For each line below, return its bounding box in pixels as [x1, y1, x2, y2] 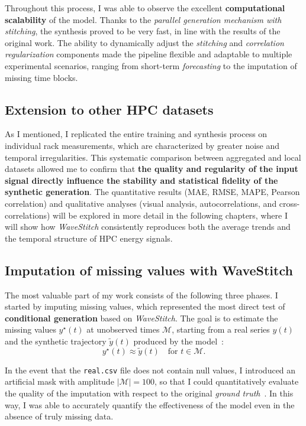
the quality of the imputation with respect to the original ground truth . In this [5, 386, 294, 399]
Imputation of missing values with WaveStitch [5, 261, 293, 279]
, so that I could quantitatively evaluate [154, 375, 299, 388]
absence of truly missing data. [5, 410, 114, 422]
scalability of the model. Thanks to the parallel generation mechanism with [5, 13, 282, 25]
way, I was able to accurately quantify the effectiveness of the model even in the [5, 398, 295, 411]
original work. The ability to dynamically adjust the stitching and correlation [5, 36, 284, 48]
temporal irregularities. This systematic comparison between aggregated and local [5, 151, 301, 163]
